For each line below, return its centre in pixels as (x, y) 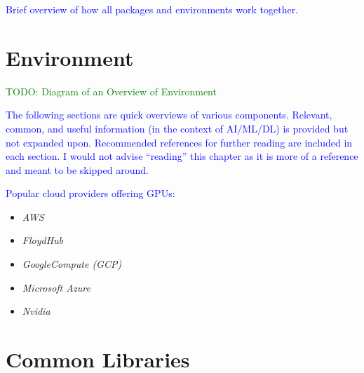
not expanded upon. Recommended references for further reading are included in (179, 142)
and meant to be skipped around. (77, 169)
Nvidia (36, 311)
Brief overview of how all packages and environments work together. (152, 9)
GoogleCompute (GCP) (72, 264)
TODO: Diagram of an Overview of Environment (111, 91)
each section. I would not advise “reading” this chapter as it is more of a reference (182, 156)
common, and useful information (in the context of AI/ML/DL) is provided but (177, 128)
